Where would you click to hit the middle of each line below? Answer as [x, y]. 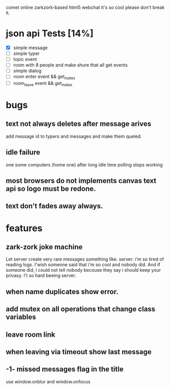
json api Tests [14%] [50, 34]
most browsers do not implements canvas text [81, 181]
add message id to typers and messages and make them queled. [74, 136]
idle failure [23, 152]
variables [21, 317]
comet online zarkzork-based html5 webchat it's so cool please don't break [85, 7]
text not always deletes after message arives [79, 124]
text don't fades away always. [55, 206]
